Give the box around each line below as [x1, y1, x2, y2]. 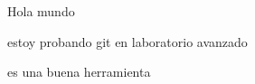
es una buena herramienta [7, 62, 151, 81]
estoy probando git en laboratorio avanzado [7, 32, 248, 51]
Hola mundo [7, 2, 75, 20]
